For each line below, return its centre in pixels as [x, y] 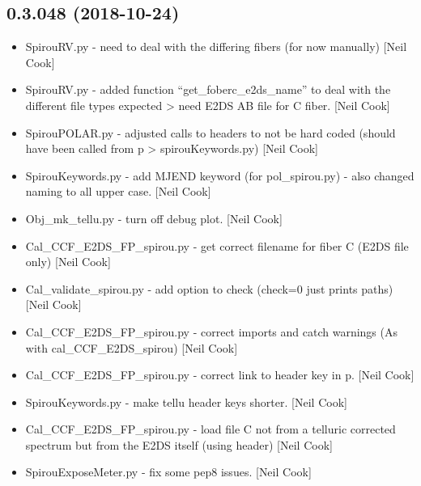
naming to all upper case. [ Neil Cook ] [118, 191]
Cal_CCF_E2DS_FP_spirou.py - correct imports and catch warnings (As [212, 331]
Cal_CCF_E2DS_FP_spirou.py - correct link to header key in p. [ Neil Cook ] [220, 375]
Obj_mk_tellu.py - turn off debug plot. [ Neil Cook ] [154, 218]
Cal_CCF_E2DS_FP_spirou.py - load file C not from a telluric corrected [210, 429]
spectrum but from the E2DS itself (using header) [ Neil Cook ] [179, 444]
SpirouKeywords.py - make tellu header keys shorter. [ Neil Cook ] [186, 401]
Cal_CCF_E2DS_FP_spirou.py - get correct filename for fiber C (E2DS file [217, 245]
